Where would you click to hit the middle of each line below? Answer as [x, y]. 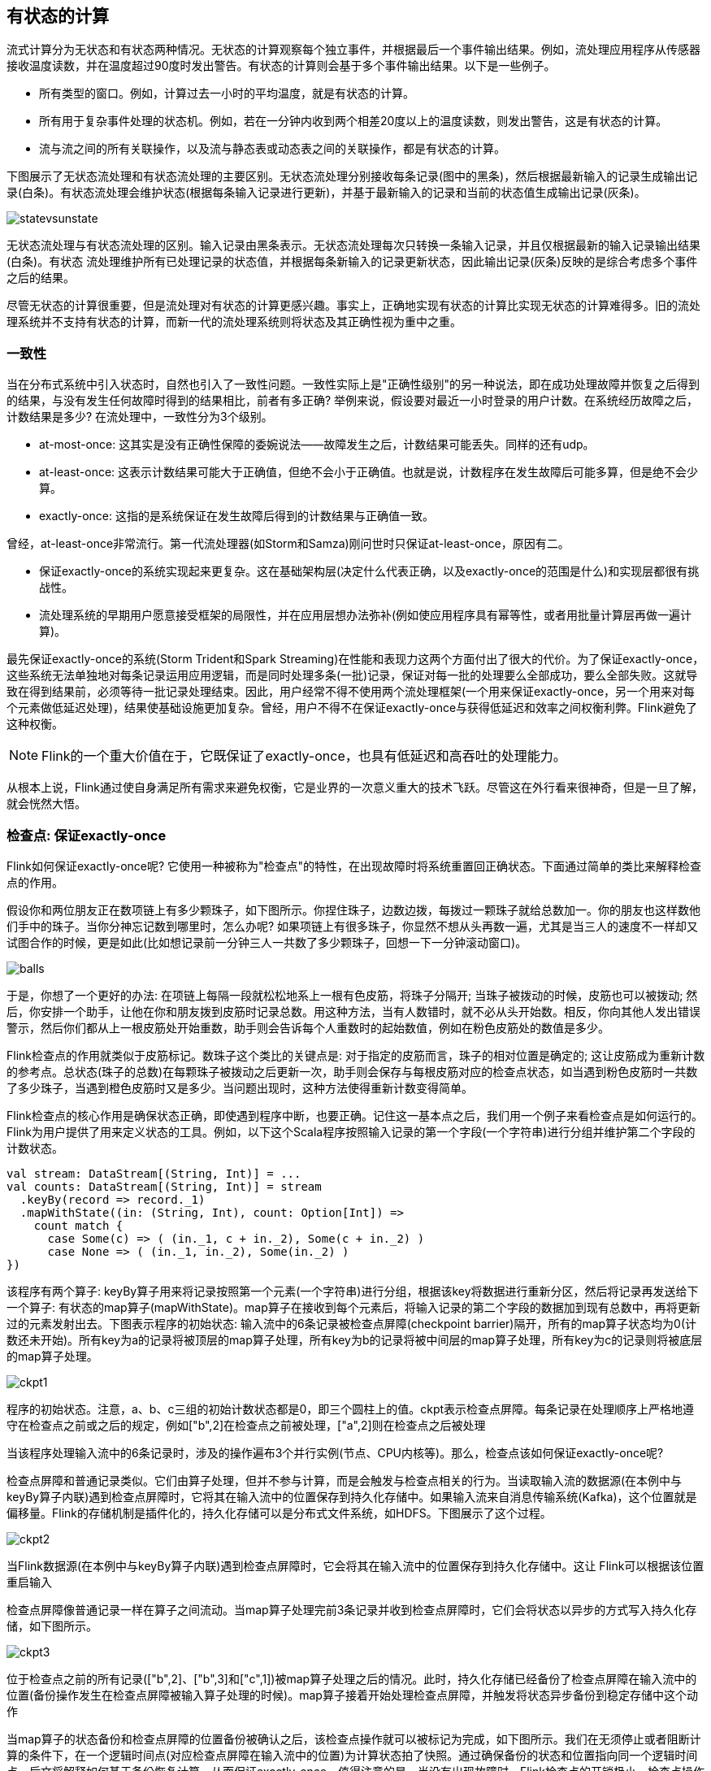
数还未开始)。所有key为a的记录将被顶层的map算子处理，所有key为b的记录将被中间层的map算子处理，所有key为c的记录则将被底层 [355, 1339]
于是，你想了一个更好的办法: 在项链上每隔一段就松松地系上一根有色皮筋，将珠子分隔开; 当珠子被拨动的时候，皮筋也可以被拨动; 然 [352, 995]
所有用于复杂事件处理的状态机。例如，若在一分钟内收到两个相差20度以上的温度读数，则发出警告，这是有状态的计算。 [353, 121]
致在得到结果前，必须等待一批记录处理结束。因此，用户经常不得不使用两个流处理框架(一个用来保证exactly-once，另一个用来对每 [351, 692]
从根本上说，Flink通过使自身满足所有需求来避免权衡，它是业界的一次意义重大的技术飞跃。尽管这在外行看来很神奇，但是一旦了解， [355, 788]
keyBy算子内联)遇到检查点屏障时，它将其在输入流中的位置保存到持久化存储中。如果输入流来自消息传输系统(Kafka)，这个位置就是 [352, 1496]
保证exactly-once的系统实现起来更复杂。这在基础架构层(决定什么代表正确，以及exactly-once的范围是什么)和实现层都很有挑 [369, 571]
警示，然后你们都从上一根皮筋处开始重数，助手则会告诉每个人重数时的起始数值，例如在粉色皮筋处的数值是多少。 [308, 1027]
